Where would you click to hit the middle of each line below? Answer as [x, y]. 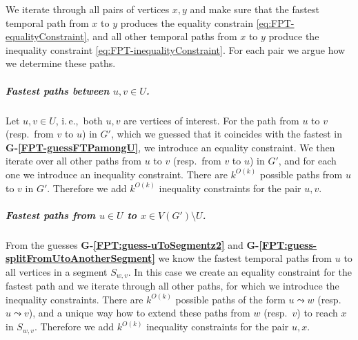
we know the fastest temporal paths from [245, 258]
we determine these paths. [61, 63]
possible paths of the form [230, 299]
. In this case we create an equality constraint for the [240, 271]
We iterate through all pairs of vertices [88, 9]
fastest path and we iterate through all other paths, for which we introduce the [172, 286]
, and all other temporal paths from [162, 36]
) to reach [317, 313]
